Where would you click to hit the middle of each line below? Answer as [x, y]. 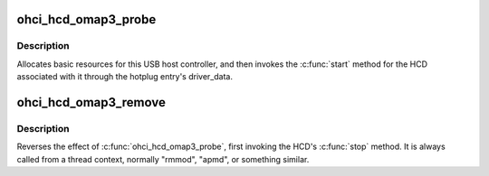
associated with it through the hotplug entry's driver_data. [125, 77]
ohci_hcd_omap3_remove [91, 102]
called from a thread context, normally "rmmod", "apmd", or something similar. [163, 159]
